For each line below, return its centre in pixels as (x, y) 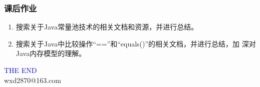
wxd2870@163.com (33, 80)
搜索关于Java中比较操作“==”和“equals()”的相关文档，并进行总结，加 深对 (136, 43)
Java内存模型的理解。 (51, 53)
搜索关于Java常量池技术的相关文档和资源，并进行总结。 (107, 27)
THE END (21, 70)
